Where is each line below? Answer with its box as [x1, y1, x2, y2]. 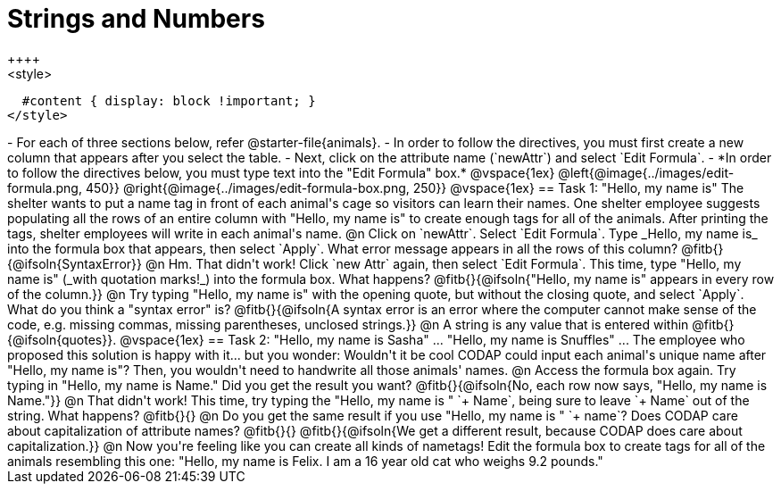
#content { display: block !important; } [21, 93, 316, 108]
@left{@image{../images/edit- [558, 164, 735, 180]
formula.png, [7, 179, 82, 196]
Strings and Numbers [7, 4, 265, 34]
